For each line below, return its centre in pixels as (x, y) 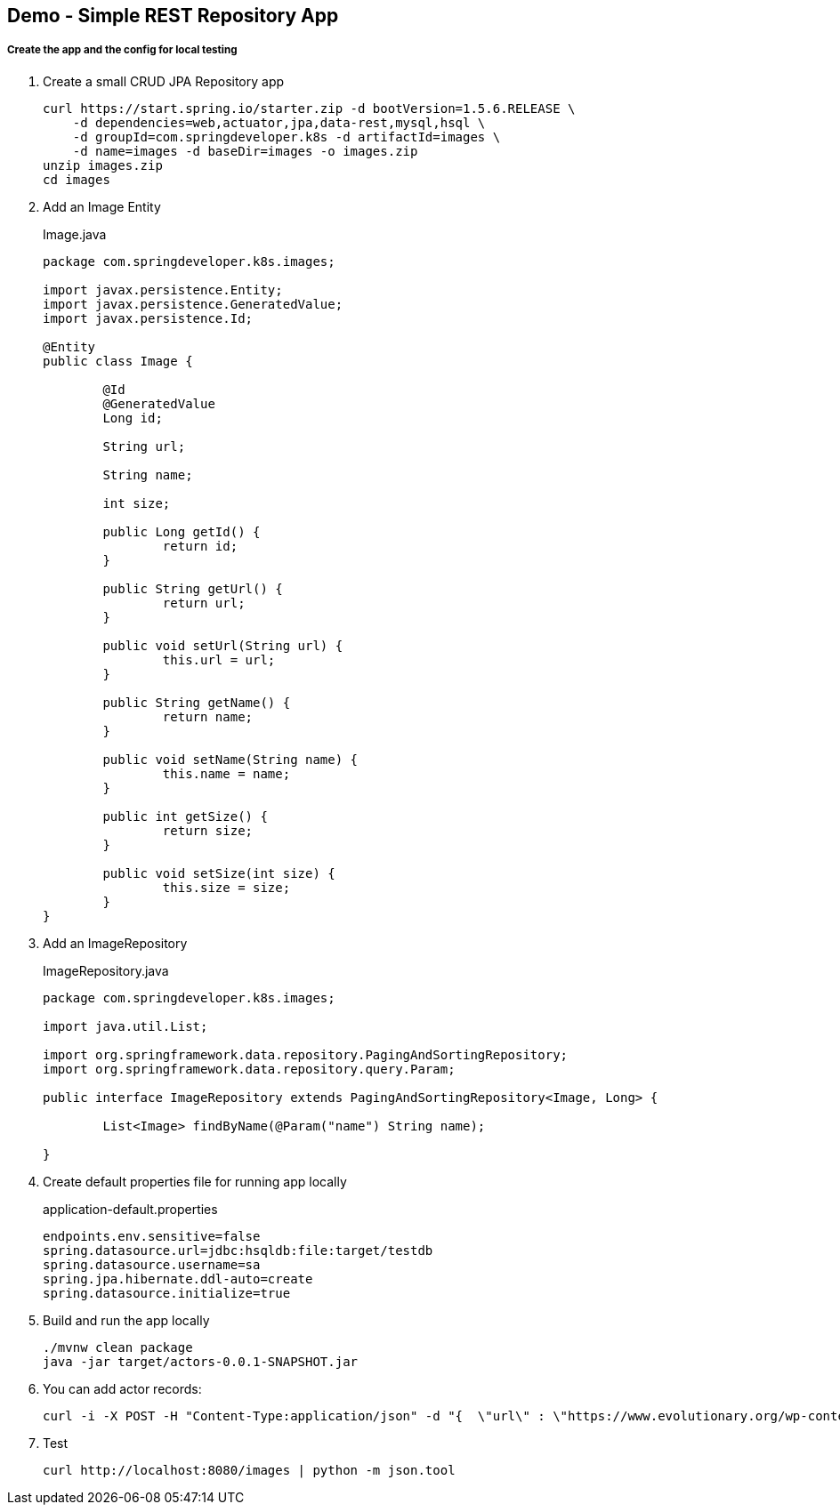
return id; (200, 546)
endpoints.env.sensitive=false (152, 1236)
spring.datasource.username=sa (152, 1264)
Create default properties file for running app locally (195, 1181)
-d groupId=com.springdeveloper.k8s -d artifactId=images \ (287, 137)
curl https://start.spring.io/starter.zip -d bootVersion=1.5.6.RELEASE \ (309, 108)
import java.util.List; (125, 1026)
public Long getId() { (182, 531)
